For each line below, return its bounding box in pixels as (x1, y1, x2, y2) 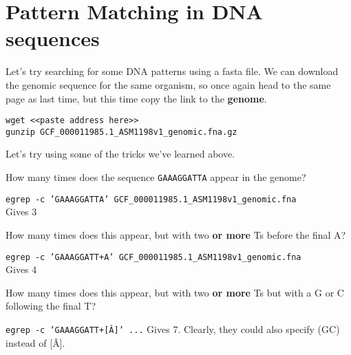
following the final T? (6, 299, 96, 313)
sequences (6, 24, 100, 52)
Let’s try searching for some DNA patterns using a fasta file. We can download (6, 64, 339, 78)
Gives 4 (6, 262, 37, 277)
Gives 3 (6, 204, 37, 219)
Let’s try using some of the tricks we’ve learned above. (6, 147, 235, 161)
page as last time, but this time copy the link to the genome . (6, 91, 267, 105)
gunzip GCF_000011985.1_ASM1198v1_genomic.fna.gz (6, 127, 237, 137)
